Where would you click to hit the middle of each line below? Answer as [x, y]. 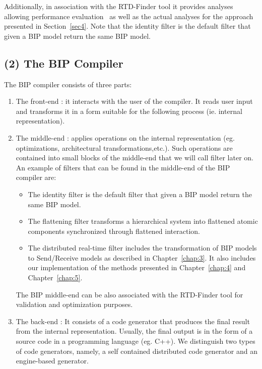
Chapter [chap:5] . [55, 278]
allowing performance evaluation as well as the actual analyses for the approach [129, 16]
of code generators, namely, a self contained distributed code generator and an [137, 351]
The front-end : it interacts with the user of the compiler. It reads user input [134, 101]
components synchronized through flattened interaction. [114, 231]
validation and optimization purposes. [74, 304]
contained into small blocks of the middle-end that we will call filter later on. [135, 158]
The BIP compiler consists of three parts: [68, 84]
